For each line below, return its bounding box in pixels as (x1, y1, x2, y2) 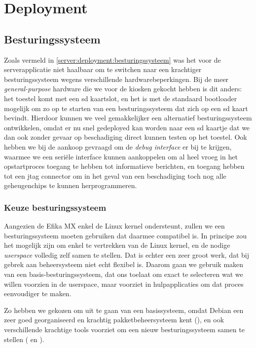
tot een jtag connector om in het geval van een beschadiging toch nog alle (4, 170, 226, 181)
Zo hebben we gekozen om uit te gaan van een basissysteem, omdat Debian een (4, 305, 244, 315)
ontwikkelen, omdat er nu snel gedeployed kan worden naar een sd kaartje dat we (4, 122, 250, 132)
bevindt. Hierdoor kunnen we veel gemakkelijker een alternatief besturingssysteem (4, 113, 252, 123)
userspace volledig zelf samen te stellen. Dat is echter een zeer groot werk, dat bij (4, 249, 250, 260)
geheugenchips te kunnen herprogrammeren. (4, 180, 137, 191)
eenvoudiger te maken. (4, 288, 72, 299)
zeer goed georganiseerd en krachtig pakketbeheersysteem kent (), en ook (4, 314, 224, 325)
